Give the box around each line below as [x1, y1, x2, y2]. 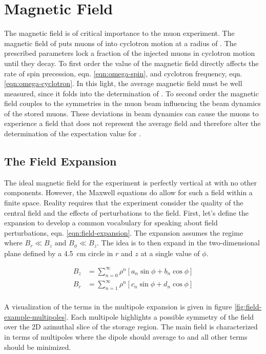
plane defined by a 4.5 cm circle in [4, 247, 113, 258]
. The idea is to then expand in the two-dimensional [96, 237, 260, 248]
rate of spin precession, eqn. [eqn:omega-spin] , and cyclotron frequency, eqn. [4, 68, 242, 78]
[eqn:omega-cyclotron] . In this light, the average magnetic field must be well [4, 78, 242, 89]
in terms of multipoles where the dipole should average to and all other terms [4, 331, 248, 342]
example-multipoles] [4, 311, 67, 322]
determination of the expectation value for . [4, 128, 141, 139]
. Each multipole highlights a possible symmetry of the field [66, 311, 254, 322]
